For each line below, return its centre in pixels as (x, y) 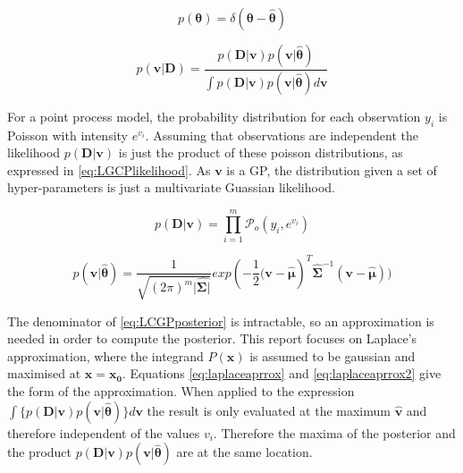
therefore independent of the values (104, 432)
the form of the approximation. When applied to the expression (181, 391)
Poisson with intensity (67, 135)
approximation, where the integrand (105, 355)
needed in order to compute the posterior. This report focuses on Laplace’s (212, 338)
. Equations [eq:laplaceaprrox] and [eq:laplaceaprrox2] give (282, 373)
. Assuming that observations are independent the (282, 135)
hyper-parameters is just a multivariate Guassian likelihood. (171, 187)
